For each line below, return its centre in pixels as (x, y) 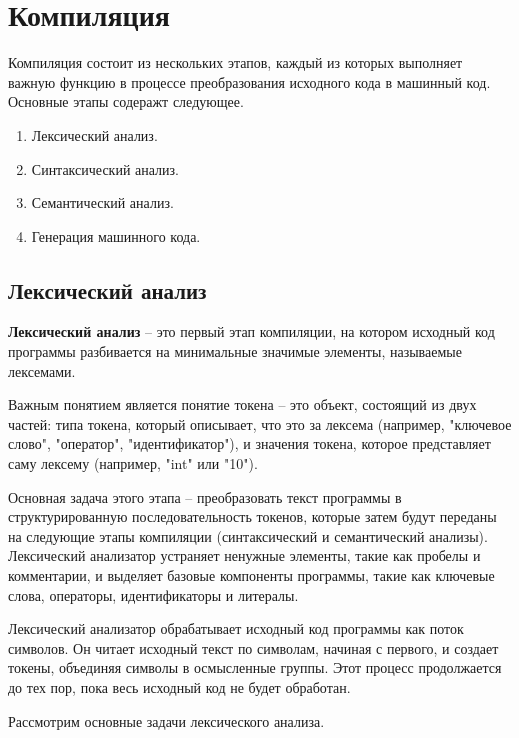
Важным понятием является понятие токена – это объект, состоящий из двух (242, 404)
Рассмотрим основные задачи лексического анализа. (166, 720)
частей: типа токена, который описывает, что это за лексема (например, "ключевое (260, 423)
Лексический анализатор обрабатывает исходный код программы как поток (236, 628)
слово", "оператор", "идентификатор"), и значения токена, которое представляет (249, 443)
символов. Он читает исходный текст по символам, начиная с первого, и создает (253, 647)
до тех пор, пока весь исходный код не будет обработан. (179, 686)
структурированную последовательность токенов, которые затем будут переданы (252, 516)
